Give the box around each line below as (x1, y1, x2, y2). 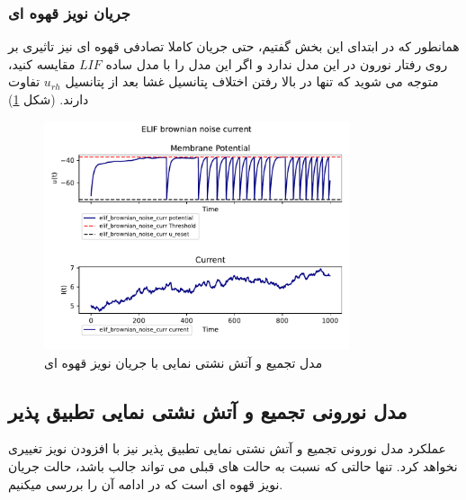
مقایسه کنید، (8, 54, 76, 73)
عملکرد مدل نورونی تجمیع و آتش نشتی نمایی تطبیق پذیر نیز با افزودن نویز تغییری (8, 439, 446, 458)
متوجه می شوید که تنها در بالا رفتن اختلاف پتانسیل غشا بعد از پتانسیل (65, 72, 439, 91)
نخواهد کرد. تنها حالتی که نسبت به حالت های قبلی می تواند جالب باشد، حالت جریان (8, 456, 458, 475)
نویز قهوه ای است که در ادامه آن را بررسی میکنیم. (8, 474, 283, 493)
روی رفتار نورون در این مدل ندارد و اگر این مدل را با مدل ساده (105, 54, 448, 73)
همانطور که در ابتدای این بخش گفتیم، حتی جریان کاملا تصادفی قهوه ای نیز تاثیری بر (8, 37, 460, 56)
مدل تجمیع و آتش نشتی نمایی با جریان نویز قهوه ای (44, 353, 323, 371)
